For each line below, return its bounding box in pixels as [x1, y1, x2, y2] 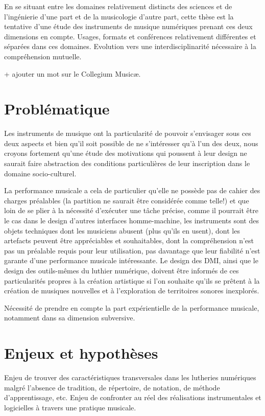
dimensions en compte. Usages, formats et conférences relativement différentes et [4, 31, 256, 41]
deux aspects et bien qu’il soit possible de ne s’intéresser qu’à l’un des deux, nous [4, 137, 258, 148]
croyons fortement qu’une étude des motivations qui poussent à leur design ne [4, 148, 247, 158]
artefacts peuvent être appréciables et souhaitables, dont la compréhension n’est [4, 235, 254, 246]
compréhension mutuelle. [4, 51, 82, 61]
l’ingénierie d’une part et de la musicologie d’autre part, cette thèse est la [4, 11, 234, 21]
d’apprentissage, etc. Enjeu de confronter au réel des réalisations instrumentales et [4, 392, 261, 403]
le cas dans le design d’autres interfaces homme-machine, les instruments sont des [4, 215, 259, 226]
